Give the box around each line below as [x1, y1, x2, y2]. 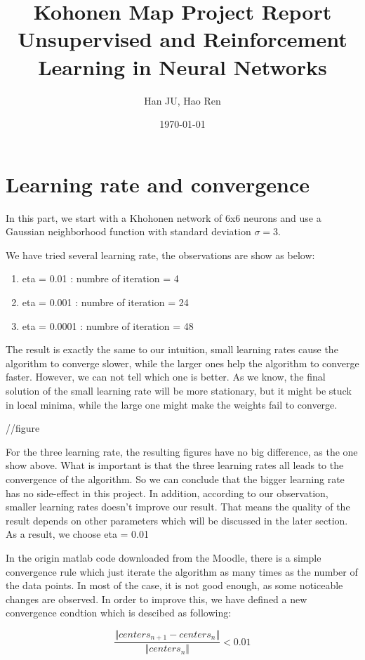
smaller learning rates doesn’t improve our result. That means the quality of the [6, 499, 350, 514]
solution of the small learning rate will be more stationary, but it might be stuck [6, 383, 352, 397]
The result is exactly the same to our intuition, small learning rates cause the [6, 342, 338, 357]
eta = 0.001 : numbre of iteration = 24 [22, 295, 189, 309]
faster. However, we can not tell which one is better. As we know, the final [6, 369, 326, 384]
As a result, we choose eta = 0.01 [6, 527, 149, 541]
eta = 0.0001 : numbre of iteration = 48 [22, 318, 194, 333]
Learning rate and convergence [6, 169, 310, 198]
